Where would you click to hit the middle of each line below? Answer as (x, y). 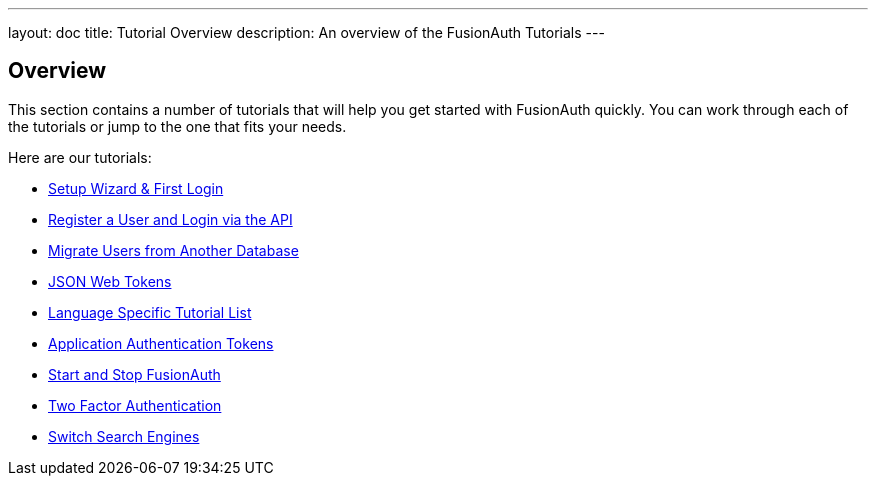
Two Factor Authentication (135, 405)
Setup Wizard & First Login (136, 188)
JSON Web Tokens (110, 281)
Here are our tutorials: (80, 157)
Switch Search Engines (124, 436)
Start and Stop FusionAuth (134, 374)
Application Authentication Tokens (161, 343)
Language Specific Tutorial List (150, 312)
